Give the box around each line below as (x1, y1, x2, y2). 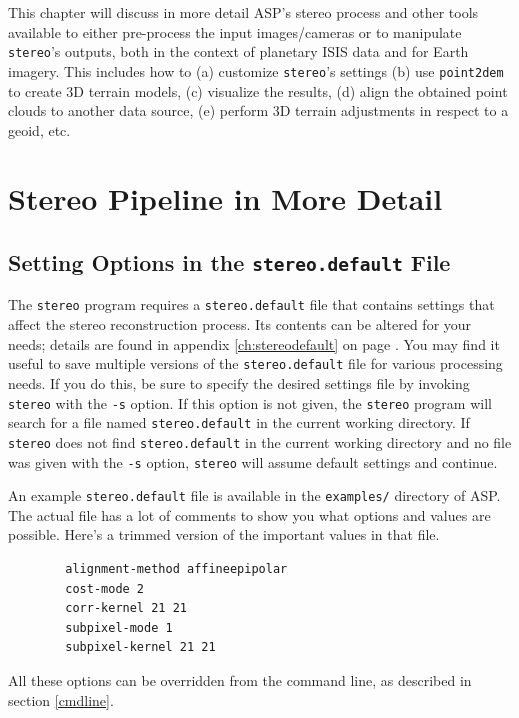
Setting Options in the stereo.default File (8, 247, 451, 278)
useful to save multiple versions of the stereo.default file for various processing (8, 353, 503, 374)
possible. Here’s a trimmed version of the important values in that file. (8, 524, 440, 545)
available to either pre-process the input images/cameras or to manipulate (8, 21, 462, 42)
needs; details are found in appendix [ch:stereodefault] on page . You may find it (8, 333, 500, 354)
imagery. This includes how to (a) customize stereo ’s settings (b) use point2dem (8, 60, 504, 81)
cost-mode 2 (65, 581, 145, 596)
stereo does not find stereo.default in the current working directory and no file (8, 431, 512, 452)
